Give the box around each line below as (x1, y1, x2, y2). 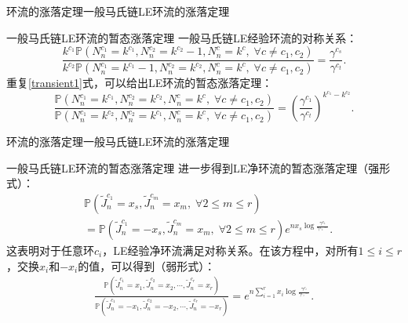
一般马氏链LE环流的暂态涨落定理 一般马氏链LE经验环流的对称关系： (6, 29, 358, 45)
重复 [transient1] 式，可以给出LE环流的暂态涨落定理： (6, 74, 273, 91)
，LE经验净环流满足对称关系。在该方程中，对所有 (102, 242, 359, 258)
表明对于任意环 (16, 242, 94, 258)
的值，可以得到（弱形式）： (78, 257, 216, 274)
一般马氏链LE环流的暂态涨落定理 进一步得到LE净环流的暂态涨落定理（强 (6, 159, 380, 176)
